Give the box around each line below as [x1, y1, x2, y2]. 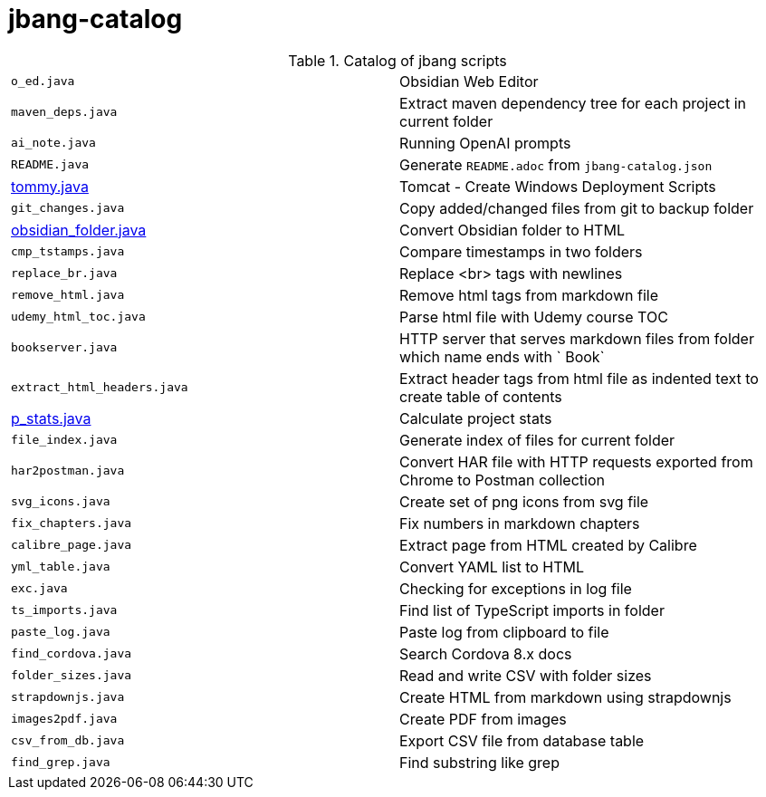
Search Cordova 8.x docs [399, 644, 572, 663]
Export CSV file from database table [399, 731, 645, 750]
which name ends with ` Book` [399, 347, 605, 366]
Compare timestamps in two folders [399, 242, 643, 261]
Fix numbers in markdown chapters [399, 514, 640, 533]
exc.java [11, 581, 68, 596]
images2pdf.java [11, 712, 118, 726]
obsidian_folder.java [11, 220, 147, 239]
